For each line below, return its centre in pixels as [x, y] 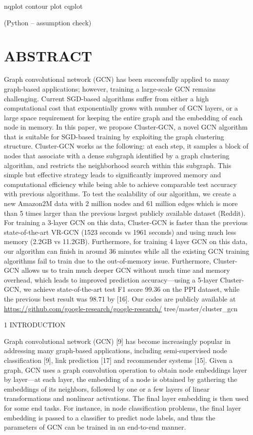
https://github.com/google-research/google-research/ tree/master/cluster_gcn [121, 308]
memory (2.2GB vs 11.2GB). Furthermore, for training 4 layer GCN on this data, [126, 241]
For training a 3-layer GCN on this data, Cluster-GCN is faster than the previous [126, 222]
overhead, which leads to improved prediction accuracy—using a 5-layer [111, 279]
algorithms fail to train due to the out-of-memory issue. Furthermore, [107, 260]
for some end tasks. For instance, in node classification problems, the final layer [123, 407]
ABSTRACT [48, 56]
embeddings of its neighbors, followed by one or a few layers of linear [107, 388]
